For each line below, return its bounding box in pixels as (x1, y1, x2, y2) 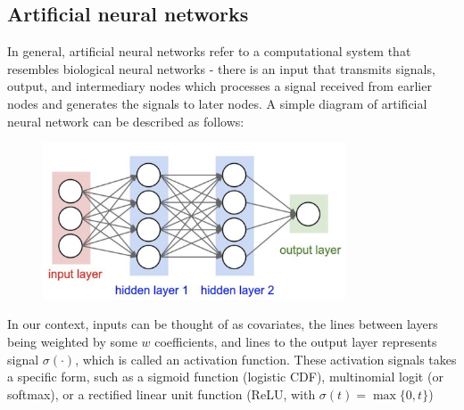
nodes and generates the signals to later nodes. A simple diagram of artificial (7, 94, 427, 112)
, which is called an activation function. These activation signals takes (75, 349, 457, 368)
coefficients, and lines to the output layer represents (154, 332, 437, 350)
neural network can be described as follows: (7, 111, 244, 130)
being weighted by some (7, 332, 137, 350)
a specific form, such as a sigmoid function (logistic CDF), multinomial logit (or (7, 367, 443, 386)
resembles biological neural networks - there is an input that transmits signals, (7, 59, 435, 78)
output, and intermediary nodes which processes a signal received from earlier (7, 77, 432, 95)
